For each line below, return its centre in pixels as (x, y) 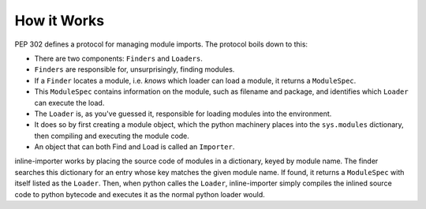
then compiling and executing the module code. (112, 136)
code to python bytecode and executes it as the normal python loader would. (140, 194)
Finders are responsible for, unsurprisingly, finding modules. (135, 69)
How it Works (60, 21)
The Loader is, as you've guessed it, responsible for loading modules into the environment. (183, 114)
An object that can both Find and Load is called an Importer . (135, 147)
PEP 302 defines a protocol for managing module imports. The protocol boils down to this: (161, 44)
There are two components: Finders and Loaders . (118, 58)
